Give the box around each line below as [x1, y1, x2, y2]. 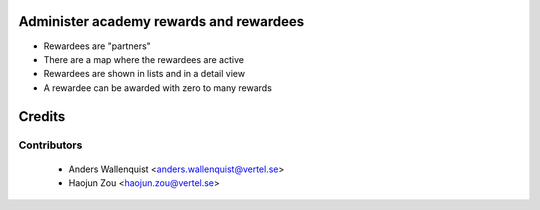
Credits [18, 108, 66, 125]
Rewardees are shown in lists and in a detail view [43, 68, 245, 80]
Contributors [18, 138, 83, 152]
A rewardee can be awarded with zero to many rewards [43, 81, 272, 94]
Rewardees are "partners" [43, 40, 152, 52]
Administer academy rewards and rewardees [18, 13, 305, 30]
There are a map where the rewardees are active [43, 53, 245, 65]
